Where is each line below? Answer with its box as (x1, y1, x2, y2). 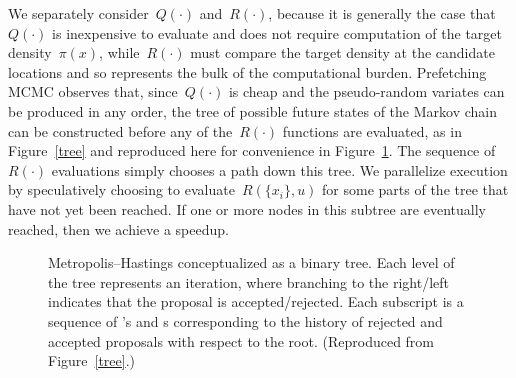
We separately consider (8, 3, 149, 23)
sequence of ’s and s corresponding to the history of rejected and (48, 310, 443, 331)
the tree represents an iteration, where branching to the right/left (48, 271, 449, 292)
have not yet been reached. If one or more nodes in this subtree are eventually (8, 198, 486, 219)
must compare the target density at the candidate (190, 42, 495, 63)
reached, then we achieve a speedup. (8, 218, 229, 239)
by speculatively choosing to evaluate (8, 179, 235, 200)
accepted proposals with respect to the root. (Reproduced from (48, 330, 435, 351)
